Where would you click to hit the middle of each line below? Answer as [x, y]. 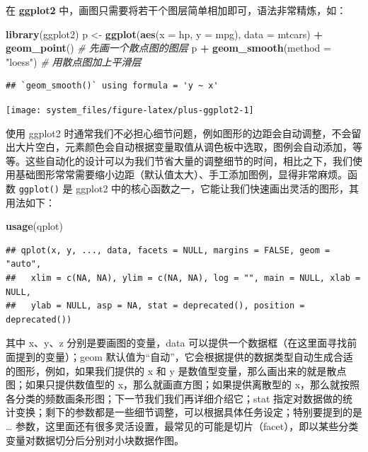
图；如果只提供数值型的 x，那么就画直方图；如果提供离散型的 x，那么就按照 [183, 384]
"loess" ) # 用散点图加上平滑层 [74, 61]
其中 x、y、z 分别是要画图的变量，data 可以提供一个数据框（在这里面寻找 [177, 343]
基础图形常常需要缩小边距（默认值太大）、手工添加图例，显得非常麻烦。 [181, 174]
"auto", [24, 264]
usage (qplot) [34, 226]
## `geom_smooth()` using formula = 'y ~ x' [112, 86]
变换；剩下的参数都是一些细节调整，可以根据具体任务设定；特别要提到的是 [189, 412]
